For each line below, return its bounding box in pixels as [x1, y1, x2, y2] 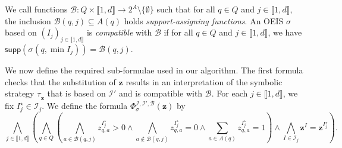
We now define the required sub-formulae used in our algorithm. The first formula [5, 63, 303, 76]
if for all [164, 26, 193, 38]
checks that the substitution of [5, 75, 116, 88]
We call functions [5, 3, 68, 15]
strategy [5, 87, 34, 99]
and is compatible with [119, 87, 203, 99]
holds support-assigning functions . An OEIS [124, 14, 284, 27]
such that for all [156, 3, 215, 15]
